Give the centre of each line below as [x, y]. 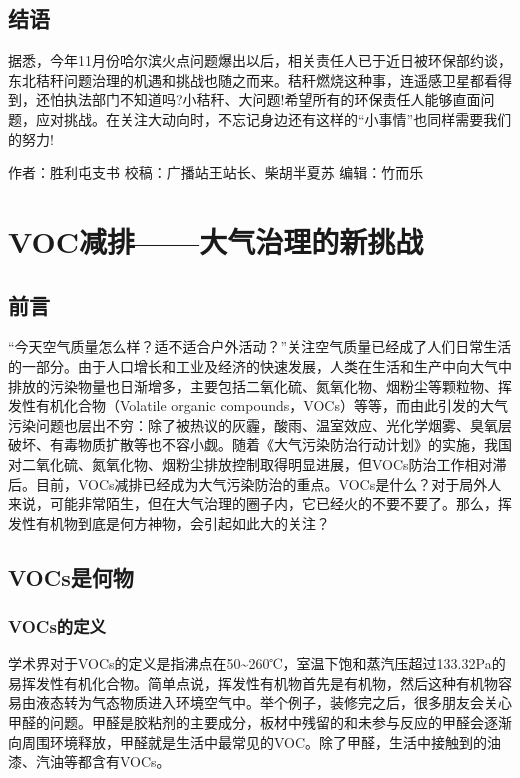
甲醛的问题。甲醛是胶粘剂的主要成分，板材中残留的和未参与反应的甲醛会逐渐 [260, 722]
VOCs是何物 [71, 576]
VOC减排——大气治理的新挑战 [216, 240]
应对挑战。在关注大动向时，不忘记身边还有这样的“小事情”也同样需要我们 [273, 118]
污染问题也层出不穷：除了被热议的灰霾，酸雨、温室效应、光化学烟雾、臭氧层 [260, 424]
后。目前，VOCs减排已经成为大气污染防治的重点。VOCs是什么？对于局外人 [255, 483]
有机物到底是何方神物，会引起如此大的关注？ [182, 522]
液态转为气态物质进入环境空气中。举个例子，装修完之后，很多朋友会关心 [273, 702]
